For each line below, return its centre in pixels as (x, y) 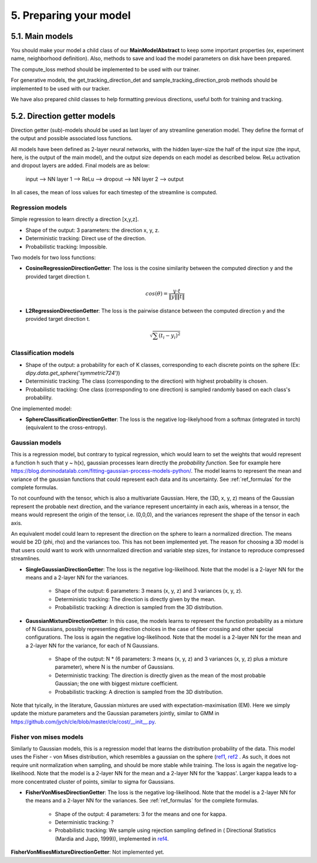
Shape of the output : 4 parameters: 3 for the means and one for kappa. (141, 814)
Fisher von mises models (47, 737)
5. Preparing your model (71, 15)
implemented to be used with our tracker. (61, 88)
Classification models (43, 353)
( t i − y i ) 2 (170, 336)
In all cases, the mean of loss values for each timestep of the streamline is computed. (114, 192)
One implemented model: (41, 409)
